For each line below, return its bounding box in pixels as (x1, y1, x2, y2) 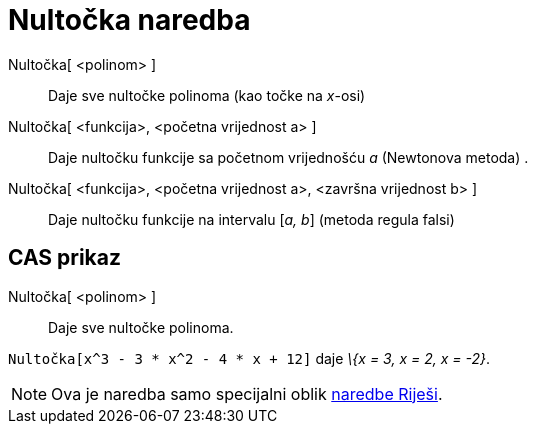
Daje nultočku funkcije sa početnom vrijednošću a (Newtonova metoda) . (48, 148, 529, 166)
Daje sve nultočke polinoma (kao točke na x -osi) (48, 86, 366, 104)
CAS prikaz (8, 245, 122, 271)
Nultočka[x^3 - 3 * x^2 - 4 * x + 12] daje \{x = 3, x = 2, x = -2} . (8, 349, 491, 367)
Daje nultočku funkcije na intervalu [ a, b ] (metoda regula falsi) (48, 210, 455, 228)
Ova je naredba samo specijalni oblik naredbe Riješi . (51, 383, 443, 404)
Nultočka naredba (8, 3, 251, 37)
